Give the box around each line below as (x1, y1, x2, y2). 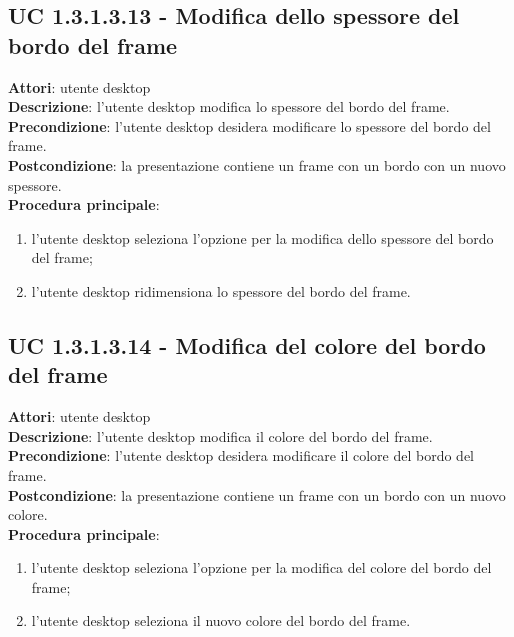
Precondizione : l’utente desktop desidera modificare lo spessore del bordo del (8, 115, 491, 136)
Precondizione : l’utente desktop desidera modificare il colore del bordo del (8, 445, 475, 466)
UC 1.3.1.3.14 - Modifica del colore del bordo (8, 329, 486, 360)
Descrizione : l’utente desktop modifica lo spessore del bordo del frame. (8, 96, 450, 117)
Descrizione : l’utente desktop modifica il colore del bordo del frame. (8, 425, 433, 446)
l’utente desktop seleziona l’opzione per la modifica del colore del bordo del (31, 557, 492, 578)
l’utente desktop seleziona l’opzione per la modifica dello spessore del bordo (31, 227, 494, 248)
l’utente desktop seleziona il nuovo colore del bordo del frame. (31, 610, 411, 631)
